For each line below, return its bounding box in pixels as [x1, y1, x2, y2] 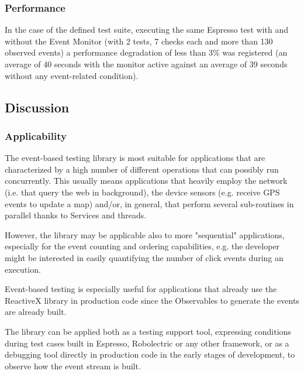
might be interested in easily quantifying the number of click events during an [5, 251, 284, 263]
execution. [5, 263, 41, 275]
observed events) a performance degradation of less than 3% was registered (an [5, 46, 288, 59]
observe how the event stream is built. [5, 359, 141, 372]
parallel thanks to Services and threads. [5, 209, 147, 221]
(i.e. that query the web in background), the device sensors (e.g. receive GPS [5, 186, 280, 198]
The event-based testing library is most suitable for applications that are [5, 152, 265, 164]
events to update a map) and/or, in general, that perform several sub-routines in [5, 197, 294, 210]
